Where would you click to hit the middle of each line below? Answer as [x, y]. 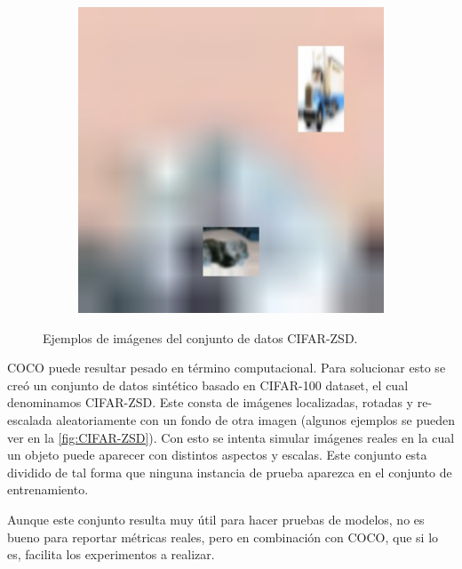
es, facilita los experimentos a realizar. [111, 554]
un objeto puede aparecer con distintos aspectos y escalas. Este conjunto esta [217, 455]
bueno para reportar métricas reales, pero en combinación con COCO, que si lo [223, 537]
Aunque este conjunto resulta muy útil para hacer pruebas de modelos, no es [216, 519]
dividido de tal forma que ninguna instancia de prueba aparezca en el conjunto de [230, 472]
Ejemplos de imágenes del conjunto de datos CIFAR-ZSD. [200, 337]
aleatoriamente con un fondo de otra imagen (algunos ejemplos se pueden [255, 419]
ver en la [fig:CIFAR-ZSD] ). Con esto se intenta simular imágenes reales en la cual [231, 437]
